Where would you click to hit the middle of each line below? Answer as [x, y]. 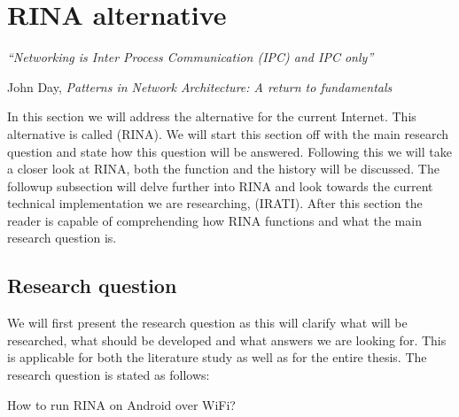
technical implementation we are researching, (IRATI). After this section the [215, 203]
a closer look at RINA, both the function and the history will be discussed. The [223, 169]
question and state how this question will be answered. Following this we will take [229, 151]
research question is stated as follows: [109, 375]
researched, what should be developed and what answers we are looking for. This [227, 340]
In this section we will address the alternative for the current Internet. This [212, 116]
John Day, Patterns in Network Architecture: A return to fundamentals [200, 86]
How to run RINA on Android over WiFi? [121, 404]
